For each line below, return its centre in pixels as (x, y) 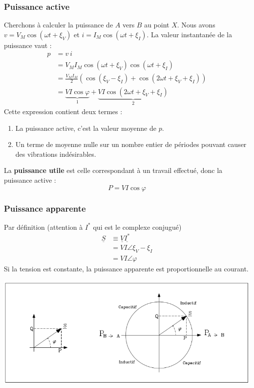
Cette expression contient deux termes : (63, 111)
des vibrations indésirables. (56, 154)
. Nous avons (196, 25)
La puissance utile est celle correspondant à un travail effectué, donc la (113, 170)
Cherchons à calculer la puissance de (59, 25)
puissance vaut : (28, 45)
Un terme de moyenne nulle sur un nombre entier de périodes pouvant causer (131, 144)
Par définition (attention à (43, 227)
